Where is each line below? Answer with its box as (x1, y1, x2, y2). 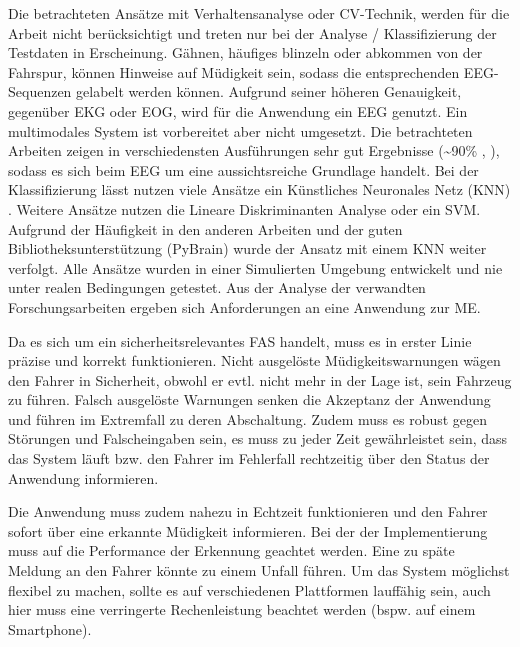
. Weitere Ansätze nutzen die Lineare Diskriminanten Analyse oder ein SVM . (8, 198, 481, 219)
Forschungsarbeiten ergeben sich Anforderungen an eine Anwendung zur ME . (8, 296, 481, 317)
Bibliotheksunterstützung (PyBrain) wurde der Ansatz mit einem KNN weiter (8, 238, 487, 259)
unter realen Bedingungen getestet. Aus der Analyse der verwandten (8, 277, 426, 298)
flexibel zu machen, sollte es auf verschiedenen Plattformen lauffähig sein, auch (8, 579, 491, 600)
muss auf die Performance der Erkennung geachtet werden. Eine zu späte (8, 540, 455, 561)
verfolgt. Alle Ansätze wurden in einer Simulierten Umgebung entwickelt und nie (8, 257, 503, 278)
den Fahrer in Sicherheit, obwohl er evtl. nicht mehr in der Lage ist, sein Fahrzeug (8, 369, 512, 390)
